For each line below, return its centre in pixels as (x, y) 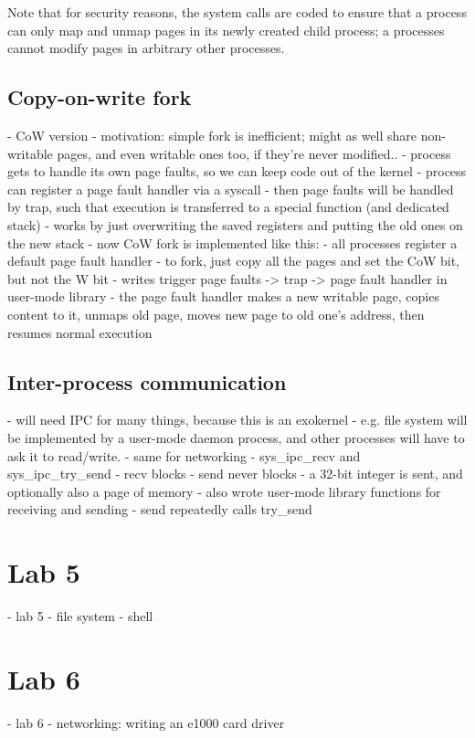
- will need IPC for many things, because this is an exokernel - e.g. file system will (237, 420)
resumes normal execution (80, 332)
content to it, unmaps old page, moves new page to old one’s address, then (216, 314)
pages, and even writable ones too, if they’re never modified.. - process (254, 153)
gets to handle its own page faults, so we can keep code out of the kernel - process (237, 171)
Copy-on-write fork (100, 97)
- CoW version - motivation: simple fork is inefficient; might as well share (212, 135)
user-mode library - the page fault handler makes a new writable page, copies (223, 296)
